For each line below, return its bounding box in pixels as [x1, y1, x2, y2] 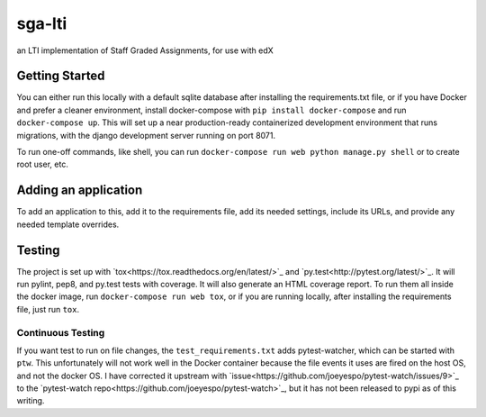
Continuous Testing [16, 326, 105, 339]
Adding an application [16, 183, 143, 198]
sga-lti [16, 14, 67, 33]
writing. [16, 395, 45, 406]
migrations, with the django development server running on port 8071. [16, 130, 276, 141]
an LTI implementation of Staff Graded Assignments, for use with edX [16, 45, 274, 56]
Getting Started [16, 68, 105, 84]
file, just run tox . [16, 304, 80, 314]
